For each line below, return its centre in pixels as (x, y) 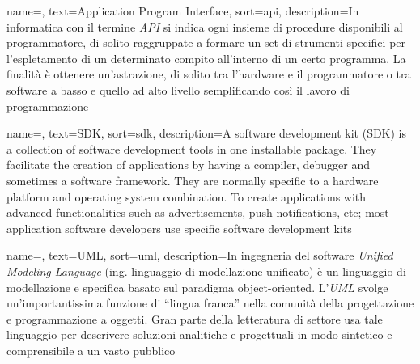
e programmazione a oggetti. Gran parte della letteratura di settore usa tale (195, 318)
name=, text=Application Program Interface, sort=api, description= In (183, 11)
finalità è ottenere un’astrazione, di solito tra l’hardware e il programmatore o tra (209, 74)
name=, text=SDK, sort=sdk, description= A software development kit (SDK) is (207, 133)
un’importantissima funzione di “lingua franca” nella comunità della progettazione (210, 303)
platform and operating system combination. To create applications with (187, 196)
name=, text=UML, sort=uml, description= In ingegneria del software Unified (200, 255)
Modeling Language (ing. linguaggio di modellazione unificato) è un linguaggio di (206, 271)
